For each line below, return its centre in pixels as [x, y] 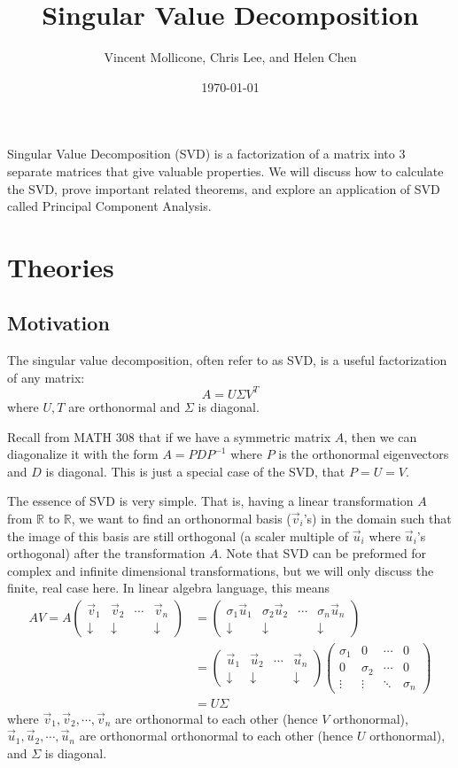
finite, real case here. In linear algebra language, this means [168, 588]
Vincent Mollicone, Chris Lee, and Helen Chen [230, 57]
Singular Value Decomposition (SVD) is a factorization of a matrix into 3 [206, 154]
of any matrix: [46, 377]
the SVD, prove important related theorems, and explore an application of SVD [224, 188]
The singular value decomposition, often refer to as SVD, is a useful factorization [227, 360]
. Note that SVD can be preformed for [322, 553]
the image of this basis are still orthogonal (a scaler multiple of [178, 535]
